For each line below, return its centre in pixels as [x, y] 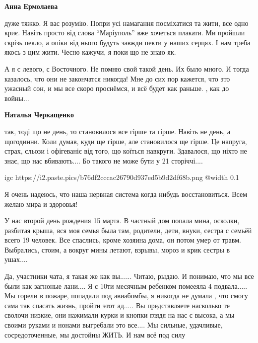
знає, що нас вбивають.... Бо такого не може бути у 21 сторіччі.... [104, 160]
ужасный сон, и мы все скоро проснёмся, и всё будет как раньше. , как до [117, 88]
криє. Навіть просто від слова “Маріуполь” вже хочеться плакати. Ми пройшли [125, 33]
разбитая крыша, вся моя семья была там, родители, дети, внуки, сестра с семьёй [128, 230]
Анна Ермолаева [31, 6]
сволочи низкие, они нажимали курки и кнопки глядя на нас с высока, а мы [120, 315]
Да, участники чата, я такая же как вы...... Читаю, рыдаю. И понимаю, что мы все [129, 276]
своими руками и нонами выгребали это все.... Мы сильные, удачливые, [114, 325]
